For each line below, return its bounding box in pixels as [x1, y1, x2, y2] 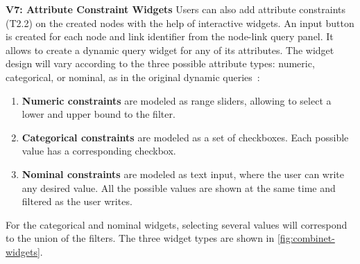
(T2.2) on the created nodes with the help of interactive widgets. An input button [6, 15, 354, 30]
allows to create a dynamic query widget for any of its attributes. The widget [6, 42, 334, 57]
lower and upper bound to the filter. [22, 107, 175, 121]
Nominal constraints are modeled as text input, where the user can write [22, 166, 345, 181]
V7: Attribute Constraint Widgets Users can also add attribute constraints [6, 2, 346, 16]
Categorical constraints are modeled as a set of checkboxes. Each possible [22, 130, 349, 144]
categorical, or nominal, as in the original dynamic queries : [6, 69, 260, 84]
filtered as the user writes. [22, 194, 132, 209]
